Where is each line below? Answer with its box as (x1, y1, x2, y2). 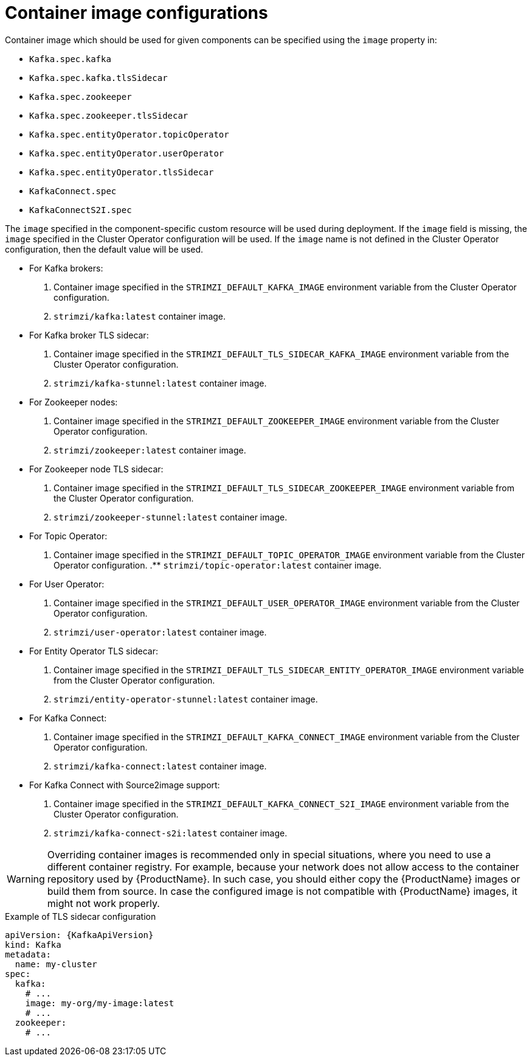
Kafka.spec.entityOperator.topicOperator (29, 129, 229, 139)
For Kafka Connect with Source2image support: (29, 779, 220, 790)
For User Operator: (29, 578, 105, 589)
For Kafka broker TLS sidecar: (29, 329, 149, 340)
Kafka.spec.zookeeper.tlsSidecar (29, 110, 188, 121)
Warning (7, 872, 45, 885)
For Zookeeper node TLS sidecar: (29, 463, 164, 474)
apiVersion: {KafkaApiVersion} (5, 930, 154, 940)
